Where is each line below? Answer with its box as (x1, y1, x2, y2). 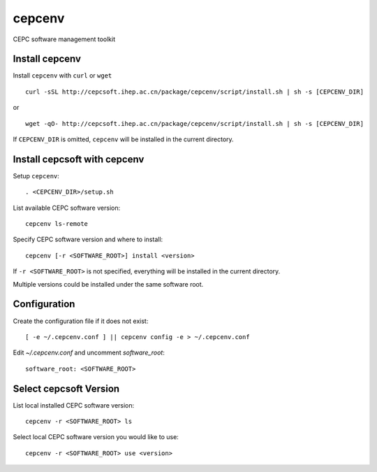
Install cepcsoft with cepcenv (13, 153, 145, 165)
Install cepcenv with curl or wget (13, 71, 112, 80)
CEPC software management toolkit (13, 35, 115, 43)
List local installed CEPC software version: (13, 401, 135, 409)
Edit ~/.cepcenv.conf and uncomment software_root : (13, 348, 165, 357)
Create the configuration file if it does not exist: (13, 317, 149, 325)
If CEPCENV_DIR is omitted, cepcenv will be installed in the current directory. (13, 135, 234, 143)
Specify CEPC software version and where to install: (13, 235, 163, 244)
